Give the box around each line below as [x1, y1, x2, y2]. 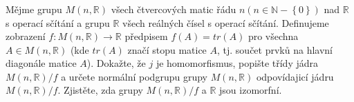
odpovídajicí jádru [256, 69, 334, 83]
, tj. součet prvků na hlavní [217, 42, 333, 57]
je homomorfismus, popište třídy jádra [156, 56, 318, 70]
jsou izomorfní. [219, 83, 282, 97]
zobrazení [6, 29, 46, 43]
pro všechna [248, 29, 299, 43]
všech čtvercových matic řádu [111, 1, 236, 16]
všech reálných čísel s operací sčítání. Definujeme [122, 15, 329, 30]
